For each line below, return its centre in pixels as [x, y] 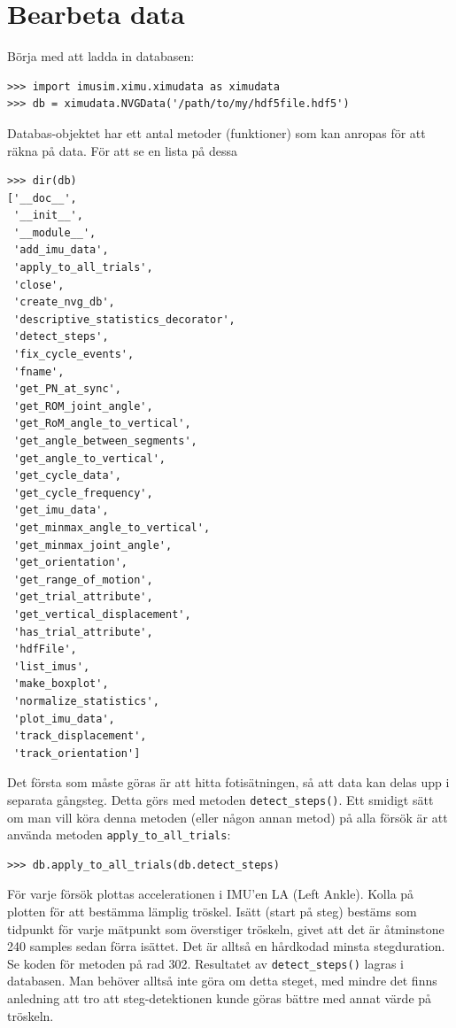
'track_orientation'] [77, 753]
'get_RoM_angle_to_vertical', [102, 424]
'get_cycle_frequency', [83, 493]
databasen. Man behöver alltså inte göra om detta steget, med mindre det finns [222, 981]
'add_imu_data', [61, 250]
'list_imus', [52, 666]
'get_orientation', [71, 563]
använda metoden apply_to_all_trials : [119, 835]
